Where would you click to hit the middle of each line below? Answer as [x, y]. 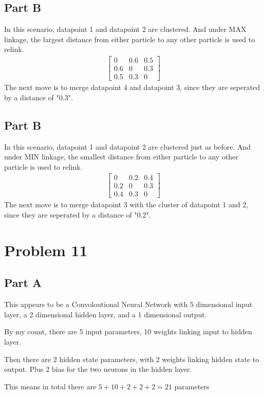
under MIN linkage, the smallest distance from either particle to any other [121, 157]
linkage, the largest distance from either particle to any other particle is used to [130, 39]
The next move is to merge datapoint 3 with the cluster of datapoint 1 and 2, [126, 204]
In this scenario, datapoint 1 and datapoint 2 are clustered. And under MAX [125, 29]
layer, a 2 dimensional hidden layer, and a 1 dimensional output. [106, 314]
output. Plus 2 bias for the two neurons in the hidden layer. [98, 369]
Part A [23, 283]
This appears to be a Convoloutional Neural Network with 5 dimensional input [128, 304]
